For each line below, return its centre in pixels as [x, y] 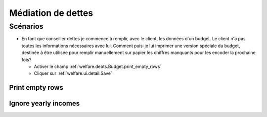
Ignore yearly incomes [44, 103]
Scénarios [26, 26]
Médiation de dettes [51, 13]
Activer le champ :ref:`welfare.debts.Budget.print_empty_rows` [98, 66]
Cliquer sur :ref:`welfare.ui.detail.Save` [73, 73]
